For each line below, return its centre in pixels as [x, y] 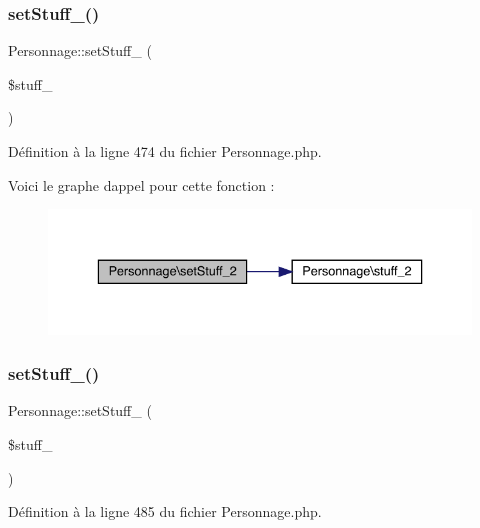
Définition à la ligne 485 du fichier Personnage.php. [165, 511]
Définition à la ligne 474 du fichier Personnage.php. [165, 151]
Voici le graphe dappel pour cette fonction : [141, 184]
